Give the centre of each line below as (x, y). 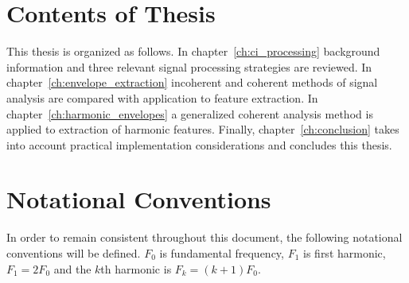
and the (72, 268)
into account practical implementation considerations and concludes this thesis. (199, 144)
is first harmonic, (345, 253)
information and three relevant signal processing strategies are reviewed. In (189, 66)
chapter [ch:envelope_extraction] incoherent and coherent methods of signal (192, 82)
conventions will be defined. (74, 253)
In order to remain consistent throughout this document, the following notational (204, 237)
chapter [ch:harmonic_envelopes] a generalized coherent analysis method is (190, 113)
